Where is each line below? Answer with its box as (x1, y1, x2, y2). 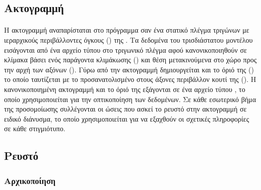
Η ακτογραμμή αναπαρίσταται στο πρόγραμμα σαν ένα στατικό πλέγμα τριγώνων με (4, 25, 249, 35)
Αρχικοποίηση (4, 174, 56, 186)
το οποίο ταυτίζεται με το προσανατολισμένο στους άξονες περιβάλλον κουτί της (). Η (4, 74, 256, 84)
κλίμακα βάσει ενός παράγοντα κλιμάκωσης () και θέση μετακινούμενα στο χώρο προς (4, 54, 257, 65)
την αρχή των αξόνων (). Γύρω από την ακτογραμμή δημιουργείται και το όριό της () (4, 64, 254, 74)
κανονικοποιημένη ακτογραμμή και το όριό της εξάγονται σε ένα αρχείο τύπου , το (4, 83, 245, 94)
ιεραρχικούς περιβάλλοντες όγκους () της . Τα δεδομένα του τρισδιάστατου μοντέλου (4, 34, 253, 45)
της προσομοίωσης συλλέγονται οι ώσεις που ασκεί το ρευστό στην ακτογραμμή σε (4, 104, 247, 114)
